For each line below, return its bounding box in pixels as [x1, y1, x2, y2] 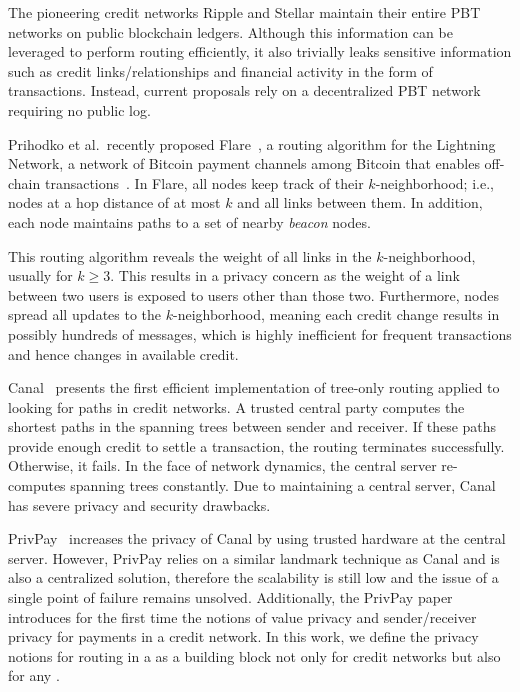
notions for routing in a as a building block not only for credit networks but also [8, 645, 501, 666]
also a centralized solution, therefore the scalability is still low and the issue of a [8, 567, 499, 588]
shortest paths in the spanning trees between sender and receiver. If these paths [8, 416, 497, 437]
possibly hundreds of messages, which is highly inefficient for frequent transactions [8, 323, 512, 344]
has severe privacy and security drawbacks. [8, 494, 271, 515]
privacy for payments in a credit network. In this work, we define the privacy [8, 626, 479, 647]
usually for [8, 265, 73, 286]
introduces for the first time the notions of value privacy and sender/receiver [8, 606, 477, 627]
